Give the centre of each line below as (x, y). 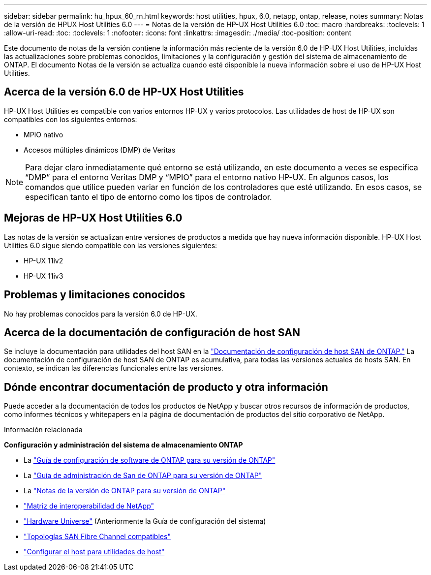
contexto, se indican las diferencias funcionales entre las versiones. (114, 368)
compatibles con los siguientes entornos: (71, 119)
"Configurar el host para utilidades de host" (94, 552)
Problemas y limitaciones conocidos (95, 295)
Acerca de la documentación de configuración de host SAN (152, 332)
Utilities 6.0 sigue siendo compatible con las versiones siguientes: (111, 245)
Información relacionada (43, 430)
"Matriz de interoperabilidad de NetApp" (89, 506)
